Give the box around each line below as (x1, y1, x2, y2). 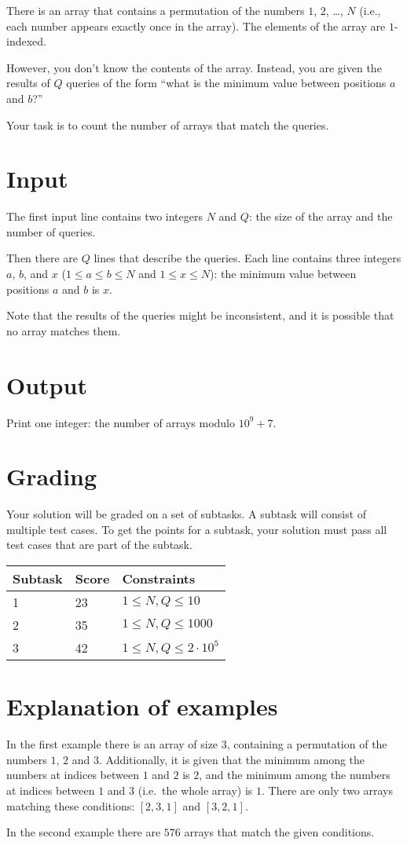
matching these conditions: (6, 797, 135, 814)
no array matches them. (6, 322, 121, 338)
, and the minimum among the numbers (199, 766, 390, 783)
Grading (6, 460, 97, 492)
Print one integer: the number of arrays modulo (6, 414, 235, 430)
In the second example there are (6, 824, 161, 840)
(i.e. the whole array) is (137, 781, 253, 798)
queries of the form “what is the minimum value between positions (66, 75, 387, 91)
